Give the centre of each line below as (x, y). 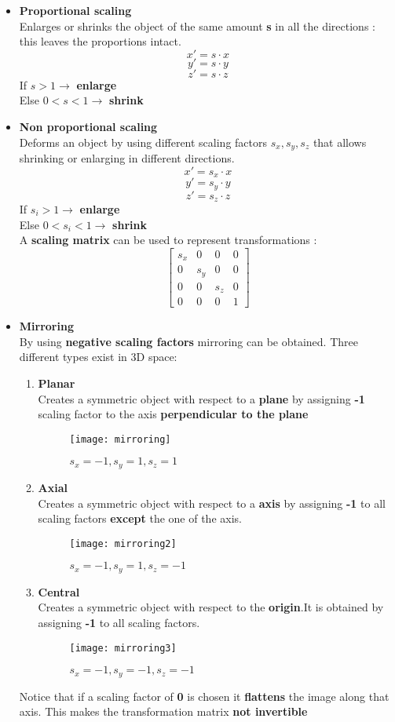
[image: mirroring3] (123, 648)
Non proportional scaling (88, 126)
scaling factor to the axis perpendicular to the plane (173, 414)
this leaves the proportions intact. (100, 41)
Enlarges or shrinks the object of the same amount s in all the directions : (197, 26)
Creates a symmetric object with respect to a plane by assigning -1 (201, 398)
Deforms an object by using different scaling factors (143, 142)
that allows (340, 142)
